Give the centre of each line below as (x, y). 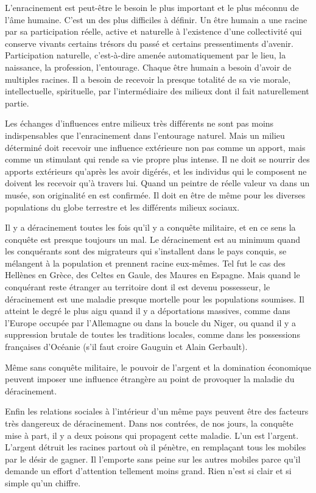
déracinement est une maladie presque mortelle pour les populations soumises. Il (155, 299)
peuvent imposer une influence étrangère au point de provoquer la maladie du (150, 379)
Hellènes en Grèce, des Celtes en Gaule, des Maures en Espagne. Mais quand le (153, 275)
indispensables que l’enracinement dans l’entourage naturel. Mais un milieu (145, 135)
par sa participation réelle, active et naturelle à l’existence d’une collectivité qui (153, 31)
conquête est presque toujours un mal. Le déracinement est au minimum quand (153, 239)
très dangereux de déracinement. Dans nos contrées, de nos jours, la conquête (149, 423)
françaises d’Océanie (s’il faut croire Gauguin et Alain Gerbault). (126, 347)
